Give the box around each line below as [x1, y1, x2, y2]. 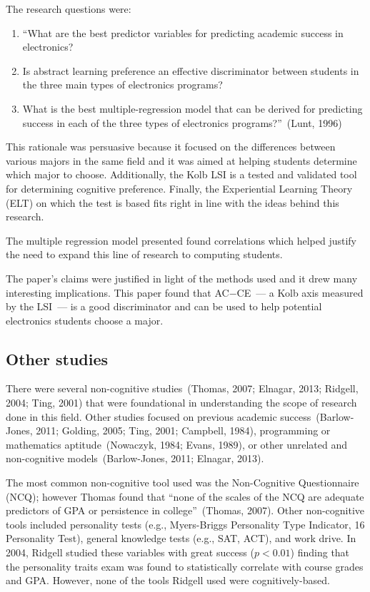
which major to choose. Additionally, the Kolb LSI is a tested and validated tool [6, 167, 357, 182]
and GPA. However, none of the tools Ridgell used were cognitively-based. [6, 573, 330, 588]
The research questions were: [6, 1, 131, 16]
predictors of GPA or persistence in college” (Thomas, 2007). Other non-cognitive [6, 503, 365, 518]
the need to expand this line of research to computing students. [6, 247, 283, 262]
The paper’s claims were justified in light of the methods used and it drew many [6, 270, 358, 285]
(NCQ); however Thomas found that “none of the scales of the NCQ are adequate [6, 489, 364, 504]
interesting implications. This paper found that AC [6, 285, 229, 300]
